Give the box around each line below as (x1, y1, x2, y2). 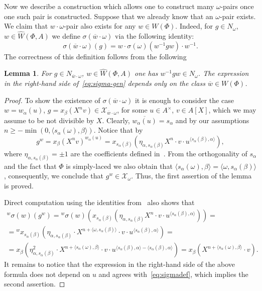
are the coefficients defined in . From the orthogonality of (70, 148, 247, 158)
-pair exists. (219, 11, 256, 21)
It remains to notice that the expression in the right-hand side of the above (4, 259, 235, 269)
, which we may (208, 105, 256, 115)
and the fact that (4, 160, 57, 171)
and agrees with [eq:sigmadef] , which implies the (98, 268, 248, 279)
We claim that (4, 21, 48, 31)
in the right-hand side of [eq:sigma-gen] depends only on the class (4, 78, 205, 88)
